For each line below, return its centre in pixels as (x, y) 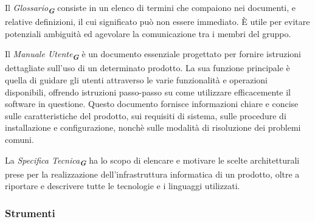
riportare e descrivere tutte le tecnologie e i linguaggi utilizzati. (123, 186)
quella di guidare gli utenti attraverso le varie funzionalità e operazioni (136, 80)
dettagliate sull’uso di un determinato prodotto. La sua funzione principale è (147, 68)
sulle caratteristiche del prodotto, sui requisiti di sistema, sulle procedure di (146, 115)
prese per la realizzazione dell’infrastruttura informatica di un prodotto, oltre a (152, 174)
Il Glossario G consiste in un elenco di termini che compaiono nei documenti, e (151, 9)
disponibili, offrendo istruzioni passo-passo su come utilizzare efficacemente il (148, 92)
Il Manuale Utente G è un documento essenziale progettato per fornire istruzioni (153, 55)
